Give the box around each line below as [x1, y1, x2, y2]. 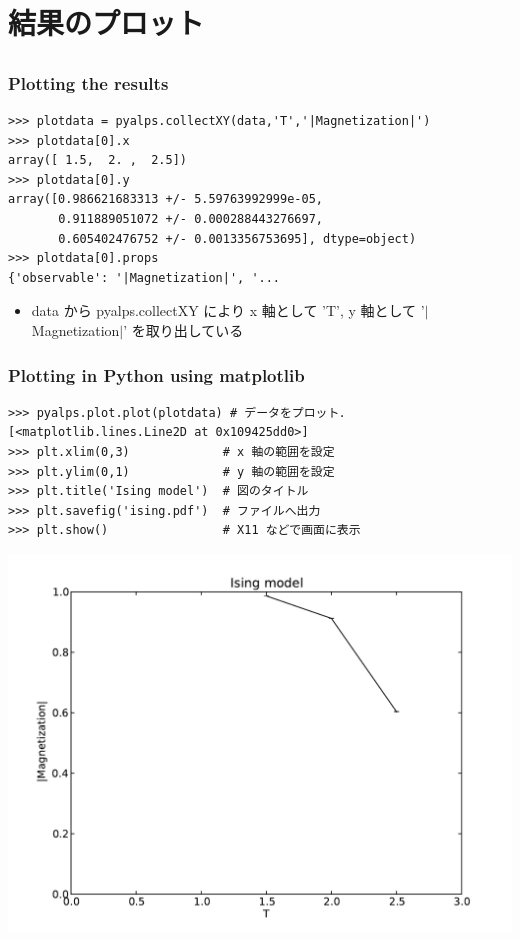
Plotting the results [8, 70, 169, 95]
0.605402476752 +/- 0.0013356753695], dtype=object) [58, 231, 417, 246]
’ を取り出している [123, 320, 244, 340]
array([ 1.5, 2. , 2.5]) [8, 153, 187, 168]
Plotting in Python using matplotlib [8, 362, 305, 387]
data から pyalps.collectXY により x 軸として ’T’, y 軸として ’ [31, 300, 425, 321]
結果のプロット [8, 2, 205, 43]
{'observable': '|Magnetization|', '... [8, 270, 281, 285]
